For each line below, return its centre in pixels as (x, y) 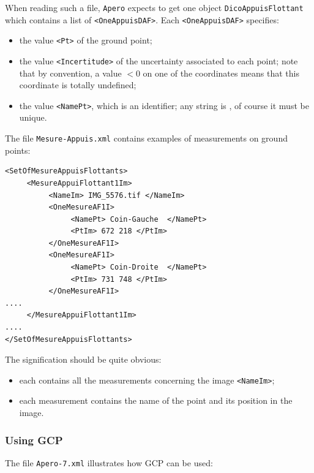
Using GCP (34, 440)
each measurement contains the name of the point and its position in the (156, 400)
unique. (33, 117)
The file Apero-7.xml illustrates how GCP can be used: (109, 462)
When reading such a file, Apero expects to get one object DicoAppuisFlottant (154, 7)
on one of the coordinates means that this (221, 73)
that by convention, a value (70, 73)
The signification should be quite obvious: (83, 359)
